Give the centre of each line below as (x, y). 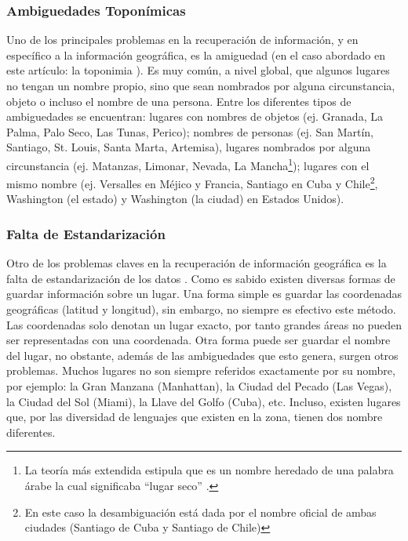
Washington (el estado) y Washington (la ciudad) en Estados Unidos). (175, 199)
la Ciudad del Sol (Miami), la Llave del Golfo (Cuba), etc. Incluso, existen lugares (204, 401)
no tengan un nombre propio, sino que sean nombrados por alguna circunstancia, (201, 85)
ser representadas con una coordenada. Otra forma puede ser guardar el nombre (199, 340)
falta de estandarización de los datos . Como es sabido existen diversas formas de (201, 278)
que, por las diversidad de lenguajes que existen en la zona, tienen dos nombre (195, 417)
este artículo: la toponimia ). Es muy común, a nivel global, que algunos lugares (198, 70)
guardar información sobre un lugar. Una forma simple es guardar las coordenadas (204, 294)
